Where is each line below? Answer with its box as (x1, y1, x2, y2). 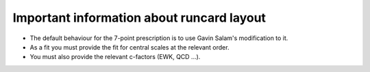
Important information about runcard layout (12, 10, 267, 25)
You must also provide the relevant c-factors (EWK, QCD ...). (29, 53, 201, 61)
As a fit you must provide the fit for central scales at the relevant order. (29, 43, 230, 51)
